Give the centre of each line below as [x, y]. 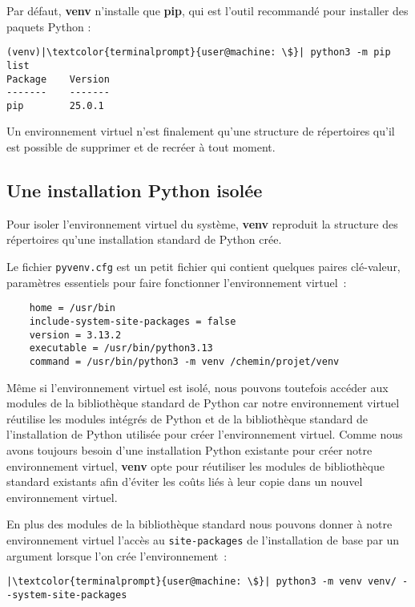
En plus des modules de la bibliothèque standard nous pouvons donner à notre [199, 524]
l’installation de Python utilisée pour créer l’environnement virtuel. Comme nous [205, 434]
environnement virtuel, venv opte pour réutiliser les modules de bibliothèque [195, 465]
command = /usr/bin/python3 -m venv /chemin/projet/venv [184, 361]
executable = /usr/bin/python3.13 [121, 348]
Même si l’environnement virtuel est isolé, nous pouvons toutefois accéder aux [197, 387]
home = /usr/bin [73, 308]
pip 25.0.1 [55, 105]
